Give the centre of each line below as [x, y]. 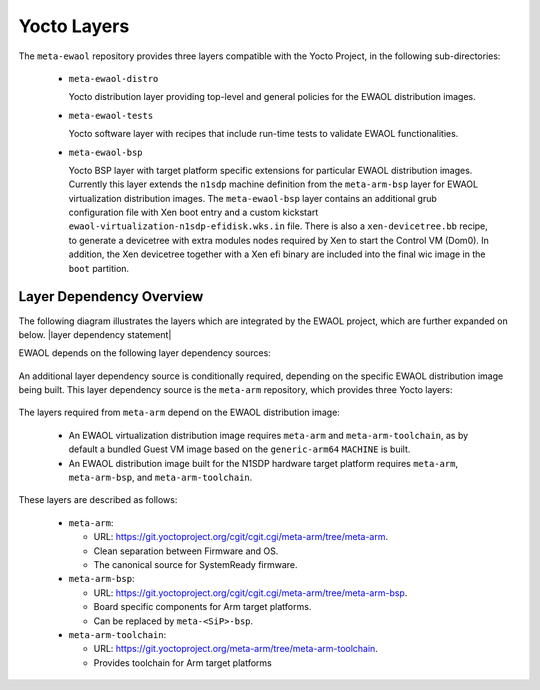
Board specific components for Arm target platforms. [202, 607]
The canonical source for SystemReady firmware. [196, 564]
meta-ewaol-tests [111, 115]
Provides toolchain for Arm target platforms [182, 662]
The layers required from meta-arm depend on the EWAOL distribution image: [179, 412]
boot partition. [99, 268]
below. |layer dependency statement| [95, 334]
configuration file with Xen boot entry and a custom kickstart [193, 212]
